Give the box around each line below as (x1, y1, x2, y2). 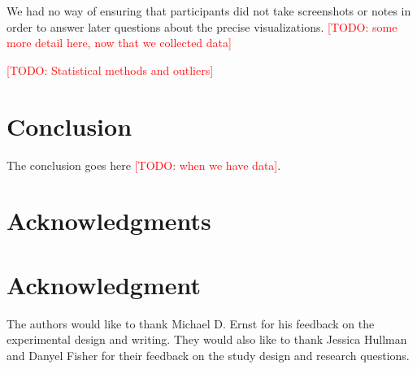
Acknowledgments (7, 204, 211, 237)
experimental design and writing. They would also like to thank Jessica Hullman (7, 331, 407, 348)
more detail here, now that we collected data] (7, 34, 232, 51)
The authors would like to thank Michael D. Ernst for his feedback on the (7, 315, 375, 332)
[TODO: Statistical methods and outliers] (7, 61, 214, 78)
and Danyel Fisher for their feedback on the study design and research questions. (7, 346, 410, 363)
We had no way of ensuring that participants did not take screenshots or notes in (7, 2, 411, 19)
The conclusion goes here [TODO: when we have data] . (7, 156, 281, 173)
